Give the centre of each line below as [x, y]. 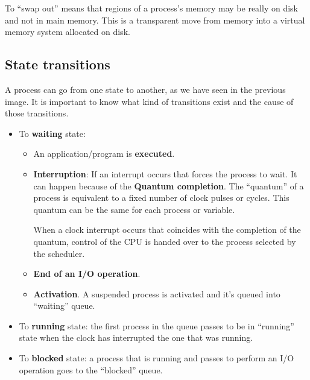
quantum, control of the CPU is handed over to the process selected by [165, 241]
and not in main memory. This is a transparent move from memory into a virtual [155, 20]
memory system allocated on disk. [68, 32]
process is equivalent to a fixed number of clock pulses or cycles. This [161, 198]
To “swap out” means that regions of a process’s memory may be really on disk [151, 8]
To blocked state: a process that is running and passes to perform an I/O [157, 358]
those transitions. [37, 113]
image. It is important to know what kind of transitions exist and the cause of [149, 101]
